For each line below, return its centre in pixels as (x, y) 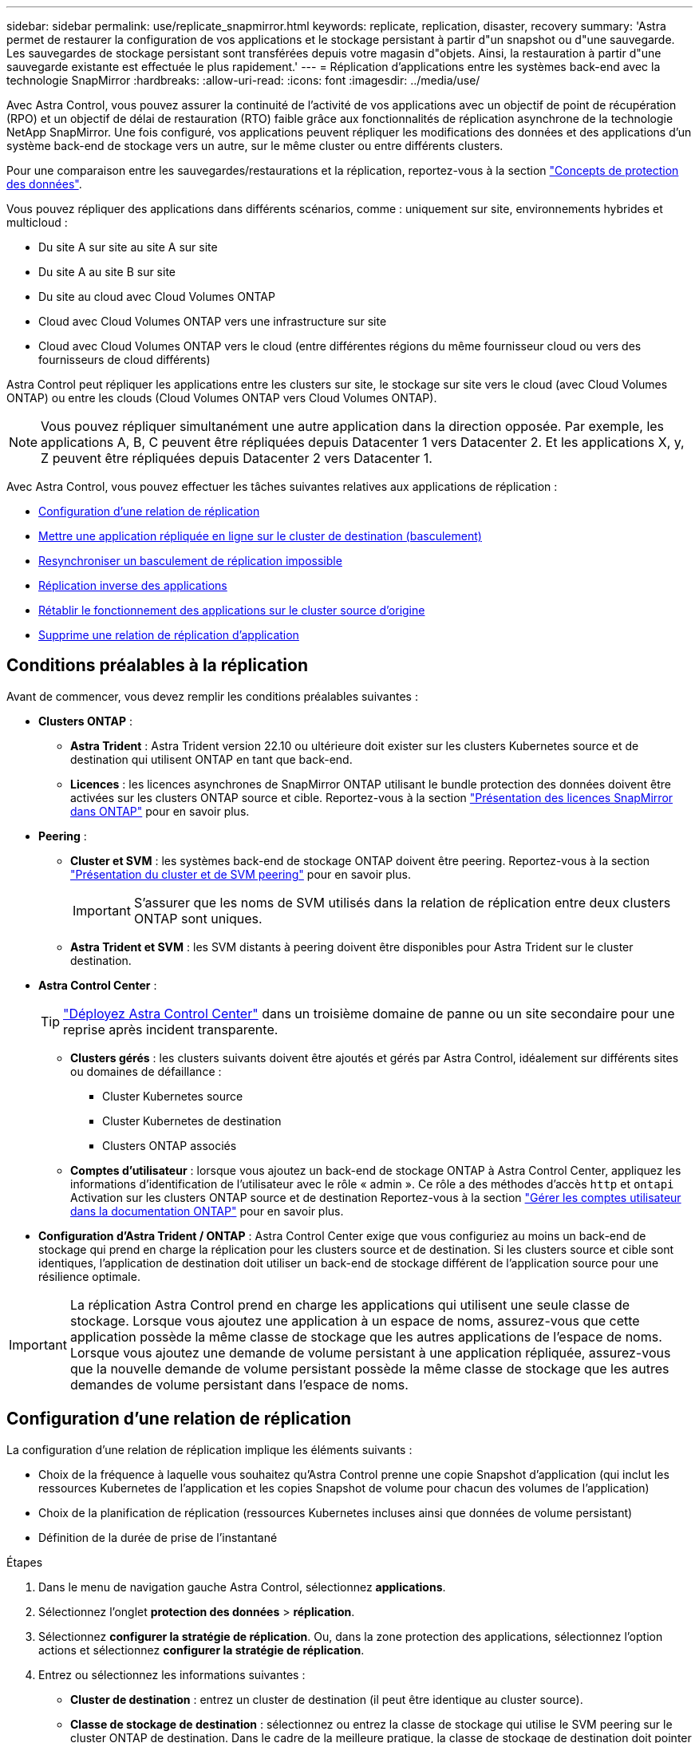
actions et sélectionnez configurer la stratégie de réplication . (201, 1650)
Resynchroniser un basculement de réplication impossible (190, 561)
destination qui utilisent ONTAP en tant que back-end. (211, 759)
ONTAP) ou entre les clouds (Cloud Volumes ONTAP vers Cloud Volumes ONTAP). (222, 398)
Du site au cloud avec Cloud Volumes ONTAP (157, 296)
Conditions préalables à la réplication (157, 666)
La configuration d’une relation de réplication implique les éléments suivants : (209, 1449)
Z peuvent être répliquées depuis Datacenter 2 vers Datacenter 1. (237, 458)
